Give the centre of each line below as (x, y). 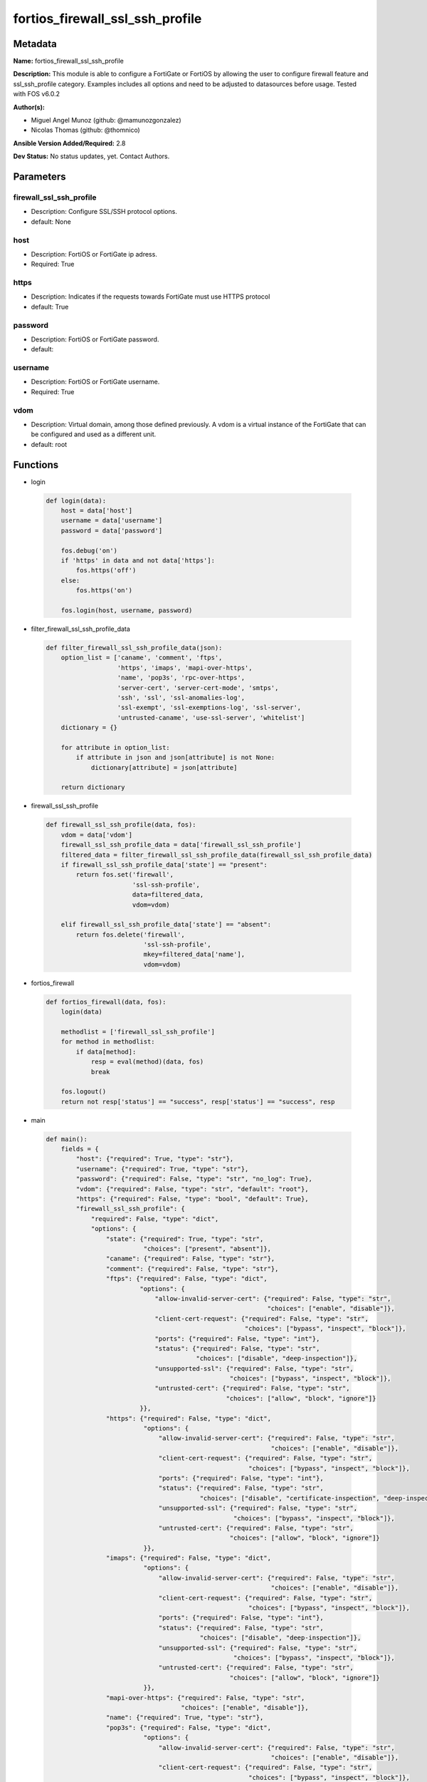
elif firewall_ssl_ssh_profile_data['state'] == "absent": (166, 925)
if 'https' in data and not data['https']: (138, 561)
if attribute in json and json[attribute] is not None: (175, 758)
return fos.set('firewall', (125, 875)
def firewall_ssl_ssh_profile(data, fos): (121, 825)
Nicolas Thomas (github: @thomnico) (85, 130)
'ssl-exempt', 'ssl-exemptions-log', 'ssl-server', (209, 708)
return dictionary (93, 787)
